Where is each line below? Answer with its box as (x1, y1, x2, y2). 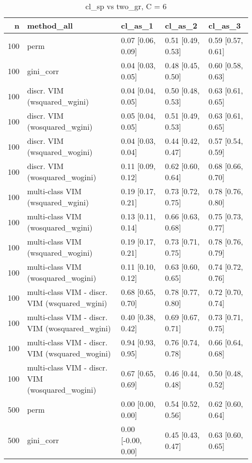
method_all (27, 20, 73, 31)
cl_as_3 (208, 20, 241, 31)
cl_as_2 (165, 20, 197, 31)
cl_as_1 (121, 20, 154, 31)
